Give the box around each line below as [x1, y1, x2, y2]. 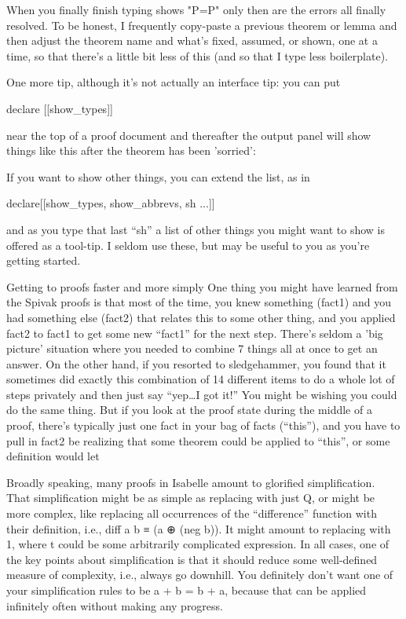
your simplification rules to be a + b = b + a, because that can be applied [6, 582, 367, 598]
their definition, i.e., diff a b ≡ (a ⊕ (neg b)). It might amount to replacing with [6, 520, 391, 537]
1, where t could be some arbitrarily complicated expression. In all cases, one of [6, 536, 390, 552]
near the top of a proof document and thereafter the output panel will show [6, 126, 371, 143]
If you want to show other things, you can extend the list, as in [6, 168, 310, 185]
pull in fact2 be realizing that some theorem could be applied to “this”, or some [6, 432, 390, 449]
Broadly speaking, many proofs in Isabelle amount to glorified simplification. [6, 474, 375, 490]
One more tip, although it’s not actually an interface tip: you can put [6, 74, 341, 90]
